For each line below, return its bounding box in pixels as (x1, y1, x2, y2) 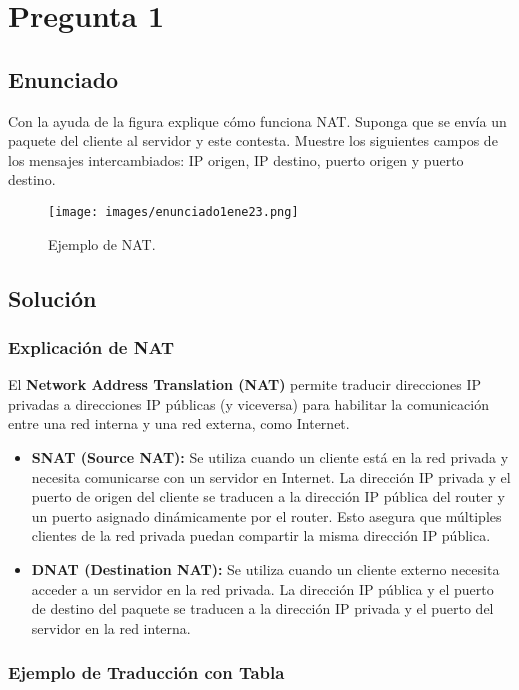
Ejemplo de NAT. (48, 233, 156, 254)
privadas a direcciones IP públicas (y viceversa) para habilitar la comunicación (8, 393, 489, 414)
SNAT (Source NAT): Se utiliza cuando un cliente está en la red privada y (31, 446, 509, 467)
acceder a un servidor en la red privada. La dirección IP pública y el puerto (31, 578, 494, 599)
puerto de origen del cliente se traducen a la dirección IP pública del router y (31, 486, 505, 507)
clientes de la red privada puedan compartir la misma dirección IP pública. (31, 525, 491, 546)
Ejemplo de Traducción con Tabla (8, 660, 285, 685)
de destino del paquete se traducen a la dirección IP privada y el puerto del (31, 598, 494, 619)
